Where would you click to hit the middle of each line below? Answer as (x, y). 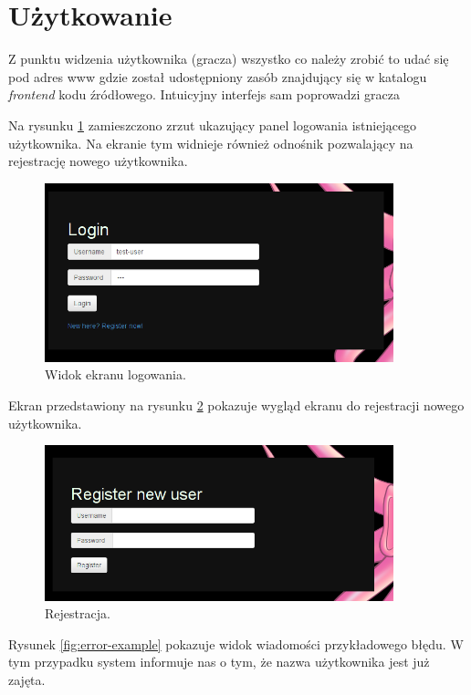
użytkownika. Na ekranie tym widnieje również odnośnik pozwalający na (211, 143)
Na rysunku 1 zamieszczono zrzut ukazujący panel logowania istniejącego (213, 124)
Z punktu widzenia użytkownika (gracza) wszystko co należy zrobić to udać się (229, 59)
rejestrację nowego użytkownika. (98, 161)
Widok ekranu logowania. (115, 374)
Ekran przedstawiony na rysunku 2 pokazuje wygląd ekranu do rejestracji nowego (236, 405)
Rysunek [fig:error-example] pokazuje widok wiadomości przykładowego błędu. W (236, 643)
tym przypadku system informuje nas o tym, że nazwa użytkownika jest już (219, 662)
